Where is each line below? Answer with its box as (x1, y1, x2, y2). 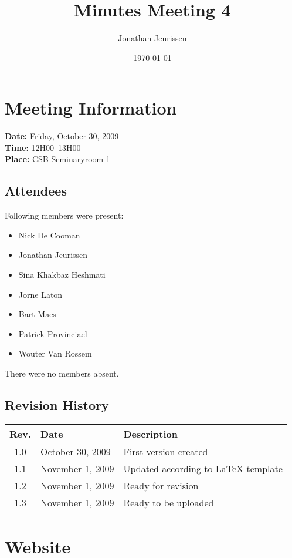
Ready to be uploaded (123, 495, 214, 509)
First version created (123, 444, 208, 458)
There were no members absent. (5, 367, 119, 379)
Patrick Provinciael (18, 327, 87, 339)
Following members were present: (5, 209, 124, 221)
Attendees (5, 181, 67, 200)
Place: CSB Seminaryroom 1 (5, 153, 110, 165)
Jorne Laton (18, 288, 63, 300)
